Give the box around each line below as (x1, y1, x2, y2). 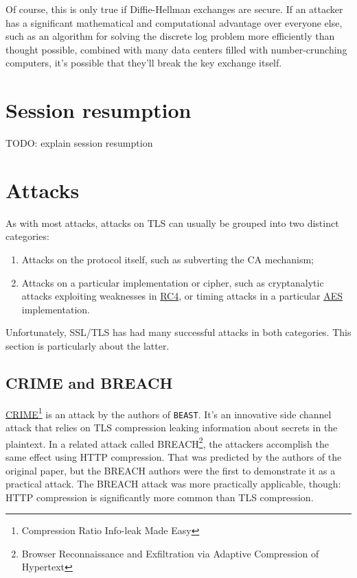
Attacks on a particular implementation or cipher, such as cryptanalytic (21, 275, 324, 289)
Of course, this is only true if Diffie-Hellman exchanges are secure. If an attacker (5, 2, 343, 16)
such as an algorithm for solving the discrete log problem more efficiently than (5, 29, 335, 43)
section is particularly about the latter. (5, 338, 170, 352)
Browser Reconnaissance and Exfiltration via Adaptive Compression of (21, 546, 319, 560)
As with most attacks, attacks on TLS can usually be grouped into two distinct (5, 215, 339, 230)
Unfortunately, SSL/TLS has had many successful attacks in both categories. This (5, 325, 352, 339)
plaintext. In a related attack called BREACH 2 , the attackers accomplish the (5, 434, 329, 450)
